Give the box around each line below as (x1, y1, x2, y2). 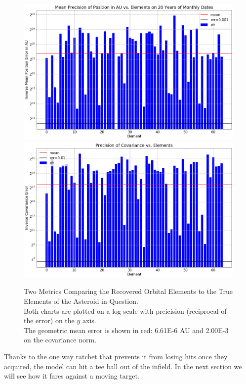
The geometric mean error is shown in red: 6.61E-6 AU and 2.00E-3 (24, 325, 229, 335)
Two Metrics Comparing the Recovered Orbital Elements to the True (24, 286, 233, 296)
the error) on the (24, 315, 75, 326)
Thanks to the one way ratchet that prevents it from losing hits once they (4, 351, 228, 361)
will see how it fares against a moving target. (4, 371, 140, 381)
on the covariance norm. (24, 335, 97, 345)
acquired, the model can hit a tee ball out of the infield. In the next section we (4, 361, 242, 371)
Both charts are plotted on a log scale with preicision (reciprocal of (24, 305, 227, 316)
